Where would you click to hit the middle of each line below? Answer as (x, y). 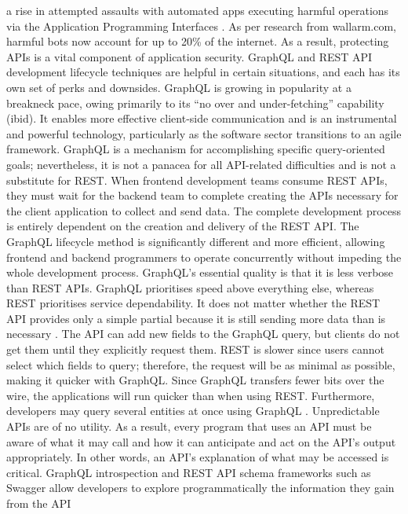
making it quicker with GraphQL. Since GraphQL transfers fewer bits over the (195, 380)
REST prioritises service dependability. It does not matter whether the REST (193, 303)
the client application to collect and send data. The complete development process (204, 210)
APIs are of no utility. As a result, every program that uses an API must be (189, 426)
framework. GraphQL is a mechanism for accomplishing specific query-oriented (196, 149)
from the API (39, 503)
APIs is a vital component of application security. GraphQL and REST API (189, 56)
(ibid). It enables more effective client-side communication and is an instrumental (202, 118)
